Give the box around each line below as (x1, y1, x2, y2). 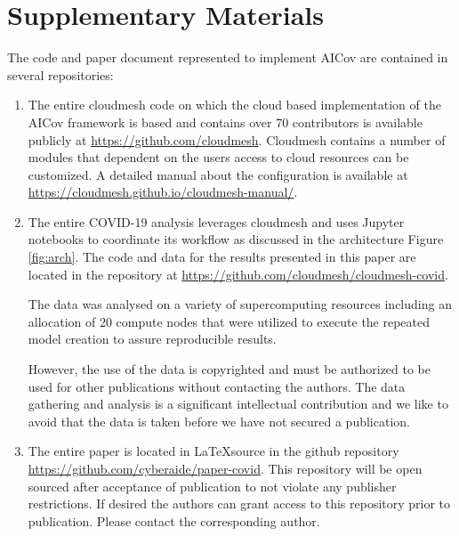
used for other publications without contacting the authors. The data (28, 377, 406, 395)
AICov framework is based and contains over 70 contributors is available (28, 112, 423, 131)
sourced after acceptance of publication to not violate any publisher (28, 476, 397, 495)
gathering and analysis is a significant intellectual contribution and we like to (28, 394, 448, 413)
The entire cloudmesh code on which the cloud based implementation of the (28, 95, 441, 114)
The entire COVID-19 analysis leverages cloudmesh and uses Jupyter (28, 212, 405, 231)
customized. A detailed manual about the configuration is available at (28, 165, 408, 183)
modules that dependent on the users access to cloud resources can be (28, 148, 409, 166)
